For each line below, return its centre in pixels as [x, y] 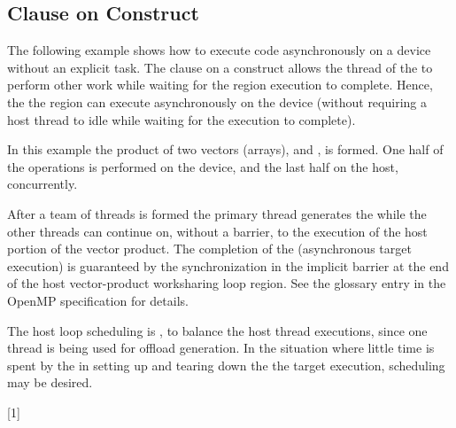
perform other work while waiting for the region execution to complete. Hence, [220, 85]
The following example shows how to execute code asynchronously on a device [219, 50]
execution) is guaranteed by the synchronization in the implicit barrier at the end [228, 265]
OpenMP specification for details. [98, 300]
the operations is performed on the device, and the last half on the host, [203, 166]
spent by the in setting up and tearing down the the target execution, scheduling [226, 365]
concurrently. [43, 184]
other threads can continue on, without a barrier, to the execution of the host [217, 231]
